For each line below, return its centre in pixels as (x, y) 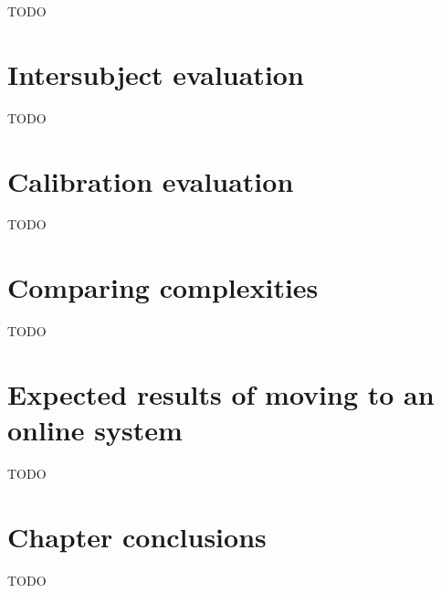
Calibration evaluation (151, 180)
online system (95, 430)
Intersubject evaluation (156, 74)
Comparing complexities (163, 287)
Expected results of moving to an (221, 393)
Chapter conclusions (137, 536)
